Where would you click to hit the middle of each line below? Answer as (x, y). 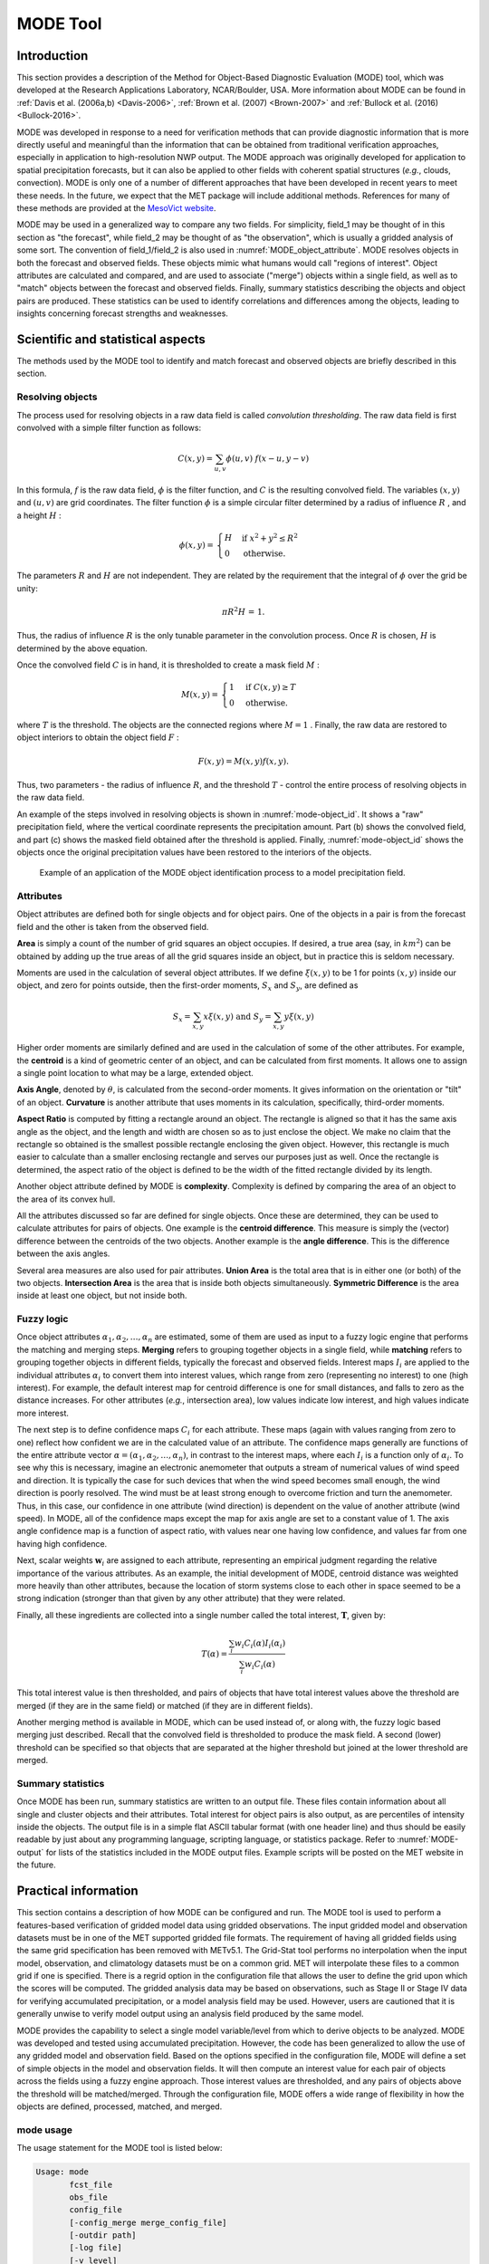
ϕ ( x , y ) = (197, 545)
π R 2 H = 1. (244, 611)
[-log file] (96, 2248)
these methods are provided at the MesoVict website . (116, 207)
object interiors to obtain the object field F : (98, 737)
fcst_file (91, 2184)
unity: (27, 588)
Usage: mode (62, 2172)
